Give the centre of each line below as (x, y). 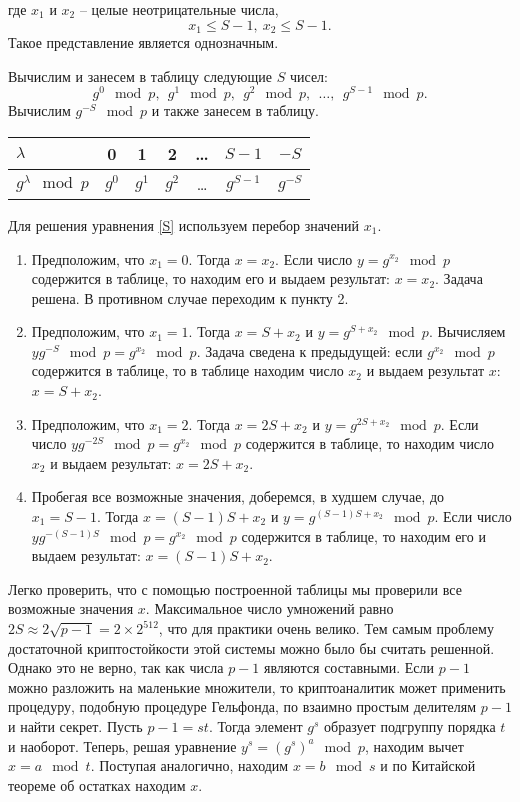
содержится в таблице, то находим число (370, 443)
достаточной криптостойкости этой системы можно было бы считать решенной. (251, 647)
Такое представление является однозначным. (143, 42)
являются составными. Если (349, 667)
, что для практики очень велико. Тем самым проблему (326, 628)
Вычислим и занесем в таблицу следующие (140, 75)
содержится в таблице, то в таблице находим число (187, 370)
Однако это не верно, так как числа (116, 667)
